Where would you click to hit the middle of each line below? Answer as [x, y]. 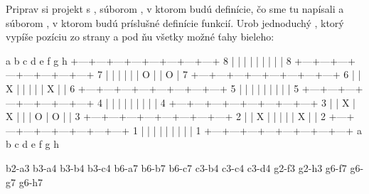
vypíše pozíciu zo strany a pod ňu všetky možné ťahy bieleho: [140, 37]
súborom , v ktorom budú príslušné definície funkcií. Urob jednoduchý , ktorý [175, 22]
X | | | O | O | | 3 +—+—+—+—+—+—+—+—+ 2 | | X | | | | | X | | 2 [166, 116]
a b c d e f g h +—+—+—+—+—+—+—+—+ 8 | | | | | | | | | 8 [149, 60]
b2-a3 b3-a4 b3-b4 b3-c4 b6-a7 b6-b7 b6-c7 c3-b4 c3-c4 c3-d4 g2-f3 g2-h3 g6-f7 [176, 167]
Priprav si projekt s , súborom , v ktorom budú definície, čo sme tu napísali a [175, 9]
